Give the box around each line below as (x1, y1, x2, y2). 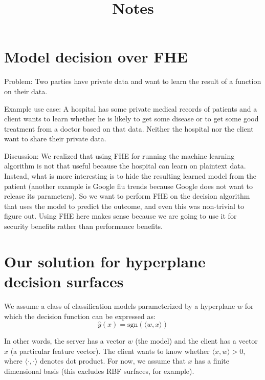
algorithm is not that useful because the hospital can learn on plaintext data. (4, 160, 246, 171)
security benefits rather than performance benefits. (4, 221, 163, 231)
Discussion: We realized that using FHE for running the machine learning (4, 150, 235, 161)
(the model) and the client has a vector (135, 335, 258, 346)
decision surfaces (4, 271, 124, 291)
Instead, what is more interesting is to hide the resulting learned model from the (4, 171, 256, 181)
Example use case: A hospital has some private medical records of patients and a (4, 103, 257, 114)
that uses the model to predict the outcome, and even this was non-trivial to (4, 200, 244, 211)
